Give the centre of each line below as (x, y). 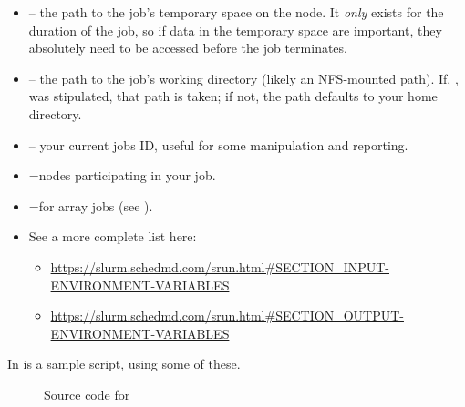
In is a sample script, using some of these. (124, 364)
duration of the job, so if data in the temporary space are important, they (235, 30)
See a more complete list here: (113, 236)
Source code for (87, 394)
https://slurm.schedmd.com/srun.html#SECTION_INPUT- (220, 266)
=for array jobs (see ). (91, 205)
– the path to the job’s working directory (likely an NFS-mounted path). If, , (243, 78)
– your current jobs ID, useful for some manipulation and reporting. (218, 144)
